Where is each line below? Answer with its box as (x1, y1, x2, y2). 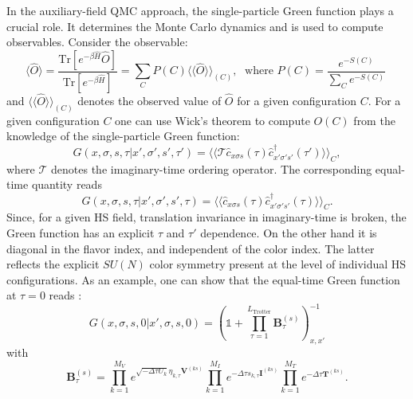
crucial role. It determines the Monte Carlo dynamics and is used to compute (6, 18, 383, 34)
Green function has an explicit (6, 224, 155, 241)
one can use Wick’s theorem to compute (115, 111, 310, 128)
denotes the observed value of (77, 92, 222, 108)
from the (353, 111, 395, 128)
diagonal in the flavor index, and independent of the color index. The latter (6, 240, 375, 256)
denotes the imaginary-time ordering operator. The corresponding (51, 160, 372, 177)
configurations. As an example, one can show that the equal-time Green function (6, 271, 400, 288)
